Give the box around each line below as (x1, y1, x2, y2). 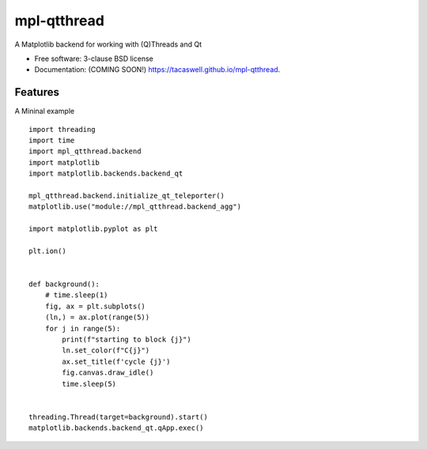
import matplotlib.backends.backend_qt (28, 169, 183, 178)
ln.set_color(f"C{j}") (62, 346, 150, 355)
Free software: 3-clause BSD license (34, 54, 153, 63)
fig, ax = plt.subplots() (44, 301, 146, 311)
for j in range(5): (44, 324, 121, 333)
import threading (28, 125, 96, 134)
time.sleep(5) (62, 379, 117, 388)
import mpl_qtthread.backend (28, 147, 142, 156)
